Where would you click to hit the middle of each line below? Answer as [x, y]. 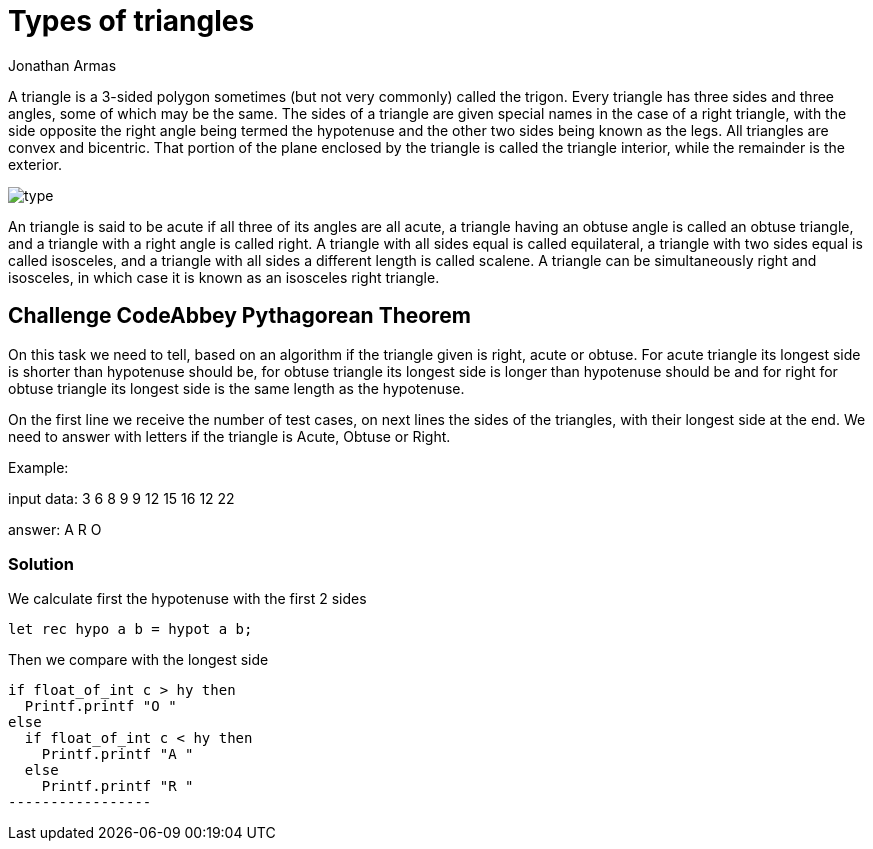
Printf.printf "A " [117, 754]
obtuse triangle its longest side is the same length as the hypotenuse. [236, 388]
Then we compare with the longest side [138, 660]
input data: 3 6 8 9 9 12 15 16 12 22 [121, 498]
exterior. [35, 164]
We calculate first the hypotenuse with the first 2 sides [187, 599]
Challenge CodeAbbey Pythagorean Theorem [239, 316]
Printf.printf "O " [100, 706]
